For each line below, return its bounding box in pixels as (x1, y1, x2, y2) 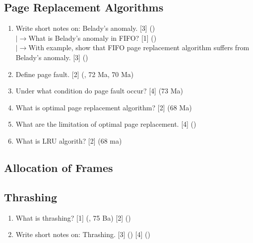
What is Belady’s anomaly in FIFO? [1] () (28, 32, 157, 43)
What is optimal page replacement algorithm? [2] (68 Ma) (15, 102, 192, 112)
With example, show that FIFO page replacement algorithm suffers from (28, 42, 250, 53)
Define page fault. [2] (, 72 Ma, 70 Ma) (15, 69, 134, 79)
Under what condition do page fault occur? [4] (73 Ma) (15, 85, 184, 96)
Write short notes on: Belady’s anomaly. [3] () (15, 23, 155, 33)
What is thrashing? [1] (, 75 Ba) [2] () (15, 212, 131, 223)
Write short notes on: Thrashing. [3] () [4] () (15, 229, 150, 240)
